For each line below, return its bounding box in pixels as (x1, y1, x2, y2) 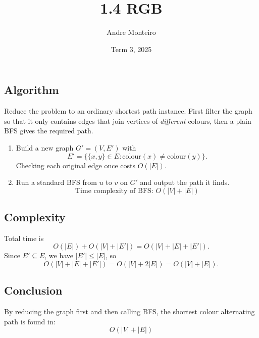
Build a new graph (16, 142, 74, 153)
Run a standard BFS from (16, 177, 97, 187)
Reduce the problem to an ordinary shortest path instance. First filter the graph (4, 106, 252, 116)
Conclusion (4, 282, 63, 298)
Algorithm (4, 82, 59, 98)
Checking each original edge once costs (16, 160, 136, 170)
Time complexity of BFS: (75, 187, 153, 195)
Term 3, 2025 (111, 43, 152, 54)
